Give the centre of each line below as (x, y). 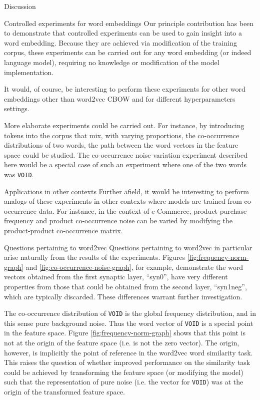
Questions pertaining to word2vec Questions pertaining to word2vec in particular (128, 247)
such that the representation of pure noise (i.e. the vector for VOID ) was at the (124, 382)
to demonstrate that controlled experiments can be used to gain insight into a (123, 33)
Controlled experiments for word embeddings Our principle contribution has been (129, 23)
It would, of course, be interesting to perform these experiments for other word (125, 89)
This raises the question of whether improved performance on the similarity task (127, 362)
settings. (17, 108)
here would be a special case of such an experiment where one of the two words (125, 164)
